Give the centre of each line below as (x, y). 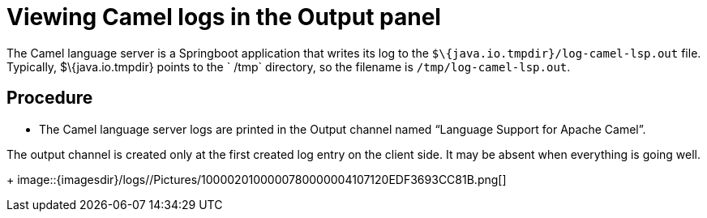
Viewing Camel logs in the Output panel (224, 17)
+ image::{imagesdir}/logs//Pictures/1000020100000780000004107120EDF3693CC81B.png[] (257, 179)
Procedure (50, 98)
